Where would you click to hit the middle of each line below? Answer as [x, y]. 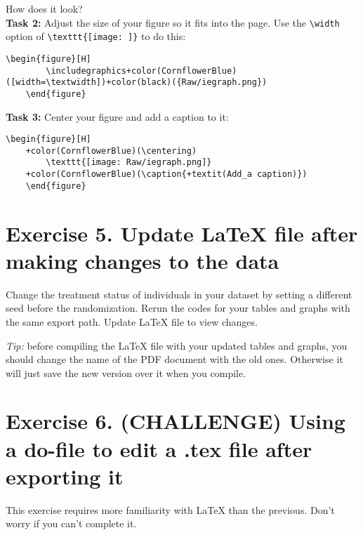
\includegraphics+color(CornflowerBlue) [141, 71]
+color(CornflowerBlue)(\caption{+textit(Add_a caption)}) [166, 174]
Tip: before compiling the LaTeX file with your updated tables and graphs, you [177, 345]
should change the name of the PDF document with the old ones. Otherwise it [174, 359]
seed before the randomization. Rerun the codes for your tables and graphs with [178, 308]
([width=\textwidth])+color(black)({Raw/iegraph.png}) [137, 82]
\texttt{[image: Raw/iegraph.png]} [129, 163]
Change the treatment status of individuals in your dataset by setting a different [179, 294]
